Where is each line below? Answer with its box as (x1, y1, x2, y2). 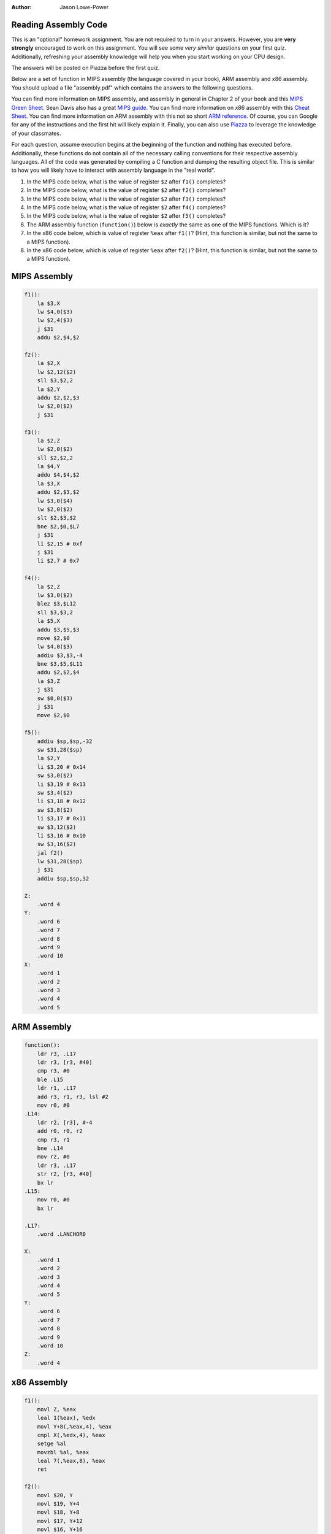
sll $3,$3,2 (37, 609, 74, 616)
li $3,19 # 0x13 (37, 780, 86, 788)
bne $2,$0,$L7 (37, 523, 80, 530)
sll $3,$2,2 (37, 377, 74, 384)
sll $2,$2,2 (37, 454, 74, 461)
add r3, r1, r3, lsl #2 (37, 1093, 108, 1100)
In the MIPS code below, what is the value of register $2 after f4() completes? (26, 203, 226, 211)
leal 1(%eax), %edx (37, 1414, 96, 1422)
